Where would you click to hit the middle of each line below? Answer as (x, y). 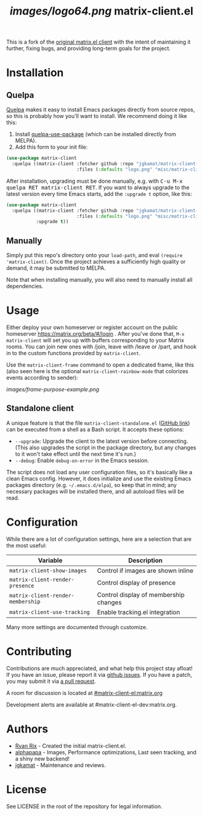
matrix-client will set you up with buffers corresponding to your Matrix (95, 341)
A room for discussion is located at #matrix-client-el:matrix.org (85, 693)
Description (146, 560)
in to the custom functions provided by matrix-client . (73, 353)
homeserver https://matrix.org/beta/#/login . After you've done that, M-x (95, 334)
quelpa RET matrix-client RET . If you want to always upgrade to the (98, 187)
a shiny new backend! (42, 759)
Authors (27, 729)
